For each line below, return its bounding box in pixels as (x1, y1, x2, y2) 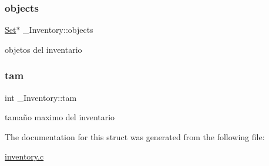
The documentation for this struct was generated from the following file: (5, 130, 265, 143)
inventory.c (5, 150, 44, 162)
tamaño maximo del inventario (5, 111, 115, 123)
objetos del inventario (5, 43, 82, 55)
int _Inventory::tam (5, 91, 77, 103)
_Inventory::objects (23, 23, 93, 36)
